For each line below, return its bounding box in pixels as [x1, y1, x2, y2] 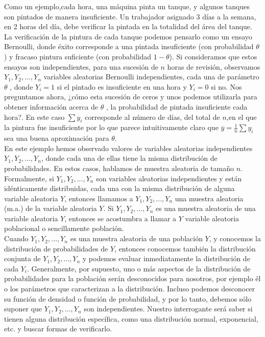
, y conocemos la [209, 233, 261, 244]
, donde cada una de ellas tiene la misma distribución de [41, 153, 218, 163]
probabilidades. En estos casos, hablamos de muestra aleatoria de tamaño [4, 162, 234, 173]
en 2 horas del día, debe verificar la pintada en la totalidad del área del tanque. [4, 21, 252, 32]
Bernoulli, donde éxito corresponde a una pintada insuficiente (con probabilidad [4, 41, 254, 52]
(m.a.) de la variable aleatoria [4, 203, 97, 214]
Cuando [4, 233, 29, 244]
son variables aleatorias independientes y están [96, 173, 242, 183]
